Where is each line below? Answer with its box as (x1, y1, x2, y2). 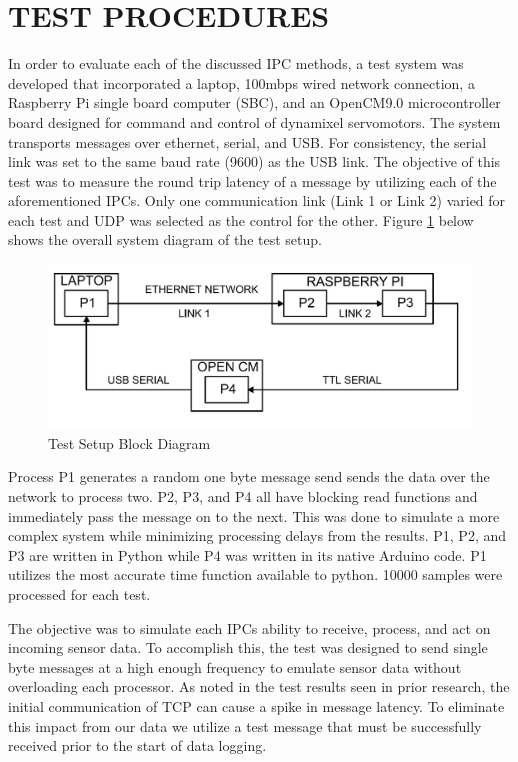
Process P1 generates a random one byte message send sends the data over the (8, 466, 490, 487)
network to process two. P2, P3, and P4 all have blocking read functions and (8, 486, 478, 507)
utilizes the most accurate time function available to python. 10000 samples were (8, 564, 503, 585)
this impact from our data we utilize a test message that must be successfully (8, 715, 482, 736)
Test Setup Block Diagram (48, 432, 211, 453)
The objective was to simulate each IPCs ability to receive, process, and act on (8, 617, 491, 638)
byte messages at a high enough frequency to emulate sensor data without (8, 656, 462, 677)
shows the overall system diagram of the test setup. (8, 229, 322, 250)
